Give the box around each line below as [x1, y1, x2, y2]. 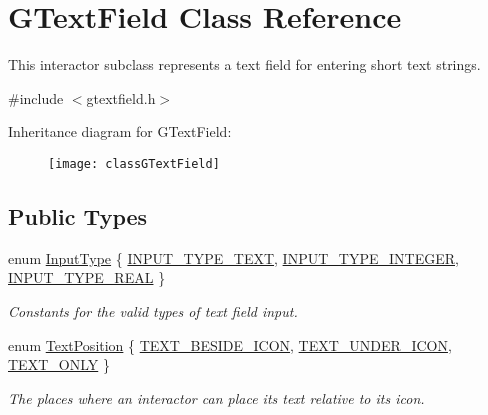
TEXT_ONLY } [8, 354, 110, 375]
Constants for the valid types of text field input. [8, 300, 298, 321]
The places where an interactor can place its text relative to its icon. [8, 387, 425, 408]
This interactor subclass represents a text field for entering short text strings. [8, 54, 481, 75]
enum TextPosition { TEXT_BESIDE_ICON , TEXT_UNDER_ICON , [8, 334, 452, 355]
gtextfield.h [86, 87, 156, 108]
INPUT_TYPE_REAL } [8, 267, 166, 288]
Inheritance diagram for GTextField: [8, 121, 232, 142]
